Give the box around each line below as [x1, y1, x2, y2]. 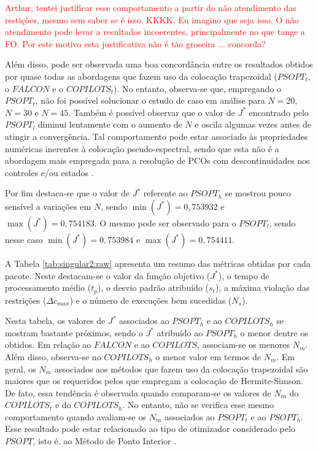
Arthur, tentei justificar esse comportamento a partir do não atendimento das [5, 1, 297, 13]
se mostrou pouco [225, 187, 291, 199]
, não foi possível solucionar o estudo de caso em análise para [35, 94, 265, 107]
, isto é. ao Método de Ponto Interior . [33, 434, 177, 447]
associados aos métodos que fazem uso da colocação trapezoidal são [54, 362, 308, 375]
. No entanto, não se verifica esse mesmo [122, 398, 274, 411]
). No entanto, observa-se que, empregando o [114, 82, 281, 94]
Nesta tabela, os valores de [5, 314, 106, 327]
